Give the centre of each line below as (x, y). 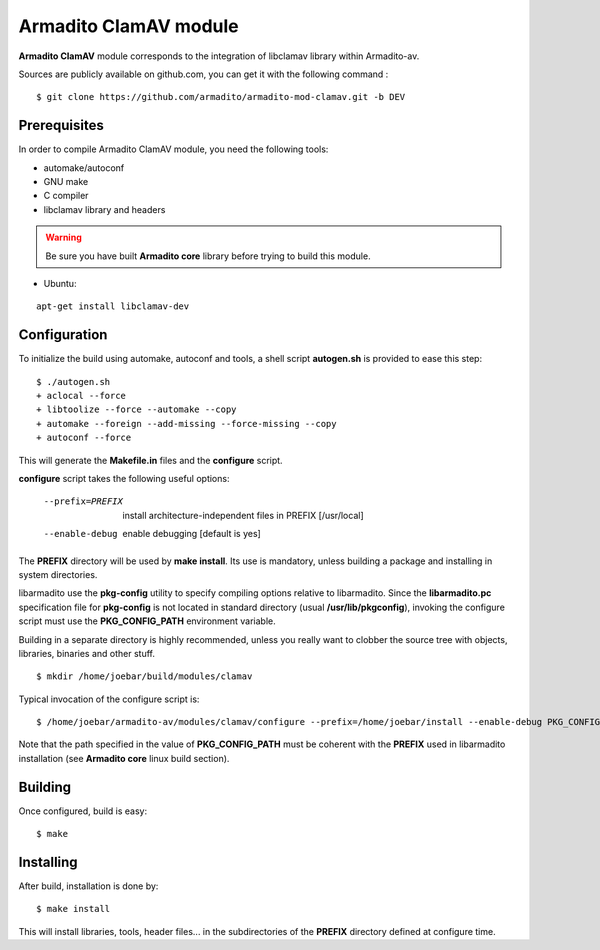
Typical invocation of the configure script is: (109, 699)
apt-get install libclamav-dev (113, 306)
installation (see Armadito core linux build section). (124, 758)
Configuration (63, 335)
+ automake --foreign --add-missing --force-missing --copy (186, 423)
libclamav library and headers (104, 209)
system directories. (58, 574)
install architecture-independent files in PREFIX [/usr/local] (243, 515)
